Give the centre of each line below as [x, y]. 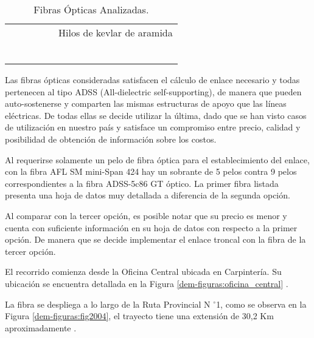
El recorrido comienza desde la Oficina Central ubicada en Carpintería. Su [143, 272]
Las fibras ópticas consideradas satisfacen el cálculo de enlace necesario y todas [152, 79]
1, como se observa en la [261, 304]
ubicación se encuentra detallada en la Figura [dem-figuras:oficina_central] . [147, 283]
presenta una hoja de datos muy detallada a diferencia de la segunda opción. [148, 195]
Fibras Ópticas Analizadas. [91, 9]
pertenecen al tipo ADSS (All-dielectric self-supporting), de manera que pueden [153, 91]
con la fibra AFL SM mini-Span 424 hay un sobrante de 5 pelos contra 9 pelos [151, 171]
